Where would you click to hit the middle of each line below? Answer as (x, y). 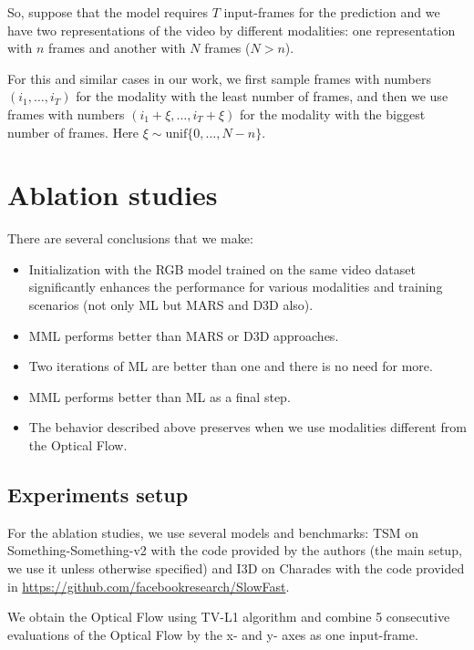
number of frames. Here (73, 132)
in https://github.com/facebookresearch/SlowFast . (149, 586)
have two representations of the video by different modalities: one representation (232, 30)
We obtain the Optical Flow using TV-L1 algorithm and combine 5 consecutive (229, 617)
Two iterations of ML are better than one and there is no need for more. (231, 366)
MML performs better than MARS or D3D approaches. (184, 335)
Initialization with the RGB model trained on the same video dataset (222, 268)
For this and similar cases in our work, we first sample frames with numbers (219, 78)
